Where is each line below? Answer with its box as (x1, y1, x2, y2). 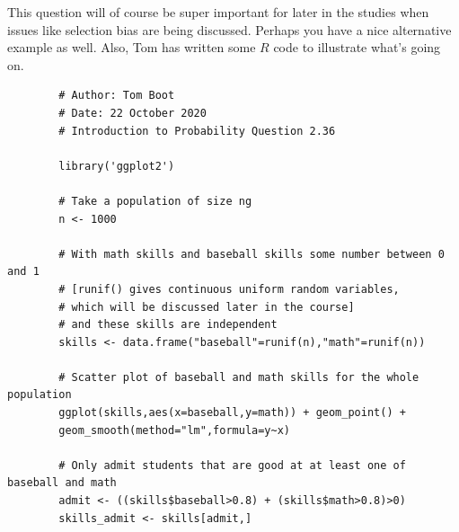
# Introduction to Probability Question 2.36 (58, 124, 336, 137)
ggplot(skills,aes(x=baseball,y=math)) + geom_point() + (58, 406, 406, 420)
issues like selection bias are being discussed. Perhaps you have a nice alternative (7, 20, 452, 39)
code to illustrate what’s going (273, 38, 441, 57)
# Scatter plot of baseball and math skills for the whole (58, 370, 419, 384)
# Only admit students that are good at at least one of (58, 458, 406, 472)
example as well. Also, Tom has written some (7, 38, 256, 57)
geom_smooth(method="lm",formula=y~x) (58, 423, 290, 437)
